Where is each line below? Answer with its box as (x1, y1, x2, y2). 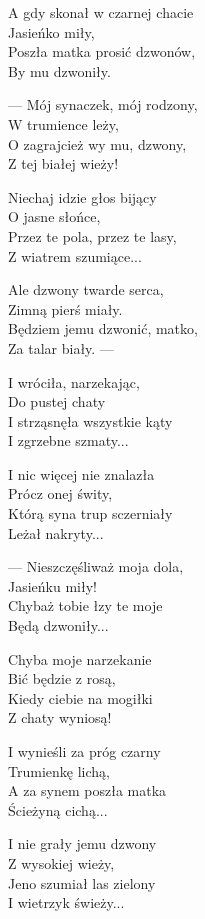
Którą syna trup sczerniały (8, 503, 173, 524)
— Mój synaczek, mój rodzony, (8, 94, 198, 115)
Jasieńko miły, (8, 21, 95, 42)
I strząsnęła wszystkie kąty (8, 410, 173, 431)
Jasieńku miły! (8, 575, 97, 596)
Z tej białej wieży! (8, 153, 119, 174)
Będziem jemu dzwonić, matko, (8, 318, 198, 339)
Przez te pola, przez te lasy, (8, 225, 177, 246)
